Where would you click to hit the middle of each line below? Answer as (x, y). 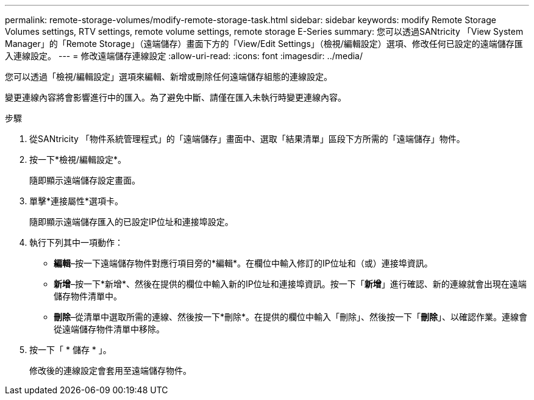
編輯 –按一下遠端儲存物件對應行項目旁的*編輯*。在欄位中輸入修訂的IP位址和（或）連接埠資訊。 (243, 263)
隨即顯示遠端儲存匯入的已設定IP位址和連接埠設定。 (131, 222)
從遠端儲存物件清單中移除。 (109, 329)
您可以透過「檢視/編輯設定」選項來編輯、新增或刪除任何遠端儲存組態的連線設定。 (169, 77)
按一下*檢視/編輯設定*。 (78, 159)
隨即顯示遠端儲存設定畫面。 (85, 180)
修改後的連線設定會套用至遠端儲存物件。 (110, 370)
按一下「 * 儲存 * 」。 (70, 350)
